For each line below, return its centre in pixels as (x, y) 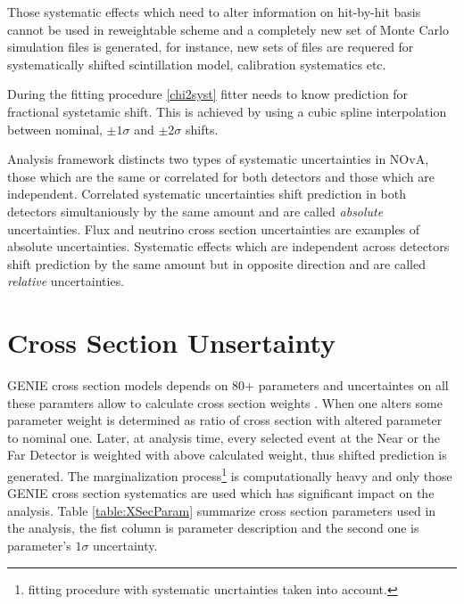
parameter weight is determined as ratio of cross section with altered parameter (225, 420)
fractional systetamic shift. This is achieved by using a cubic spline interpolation (227, 111)
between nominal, (55, 129)
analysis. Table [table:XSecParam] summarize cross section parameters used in (222, 510)
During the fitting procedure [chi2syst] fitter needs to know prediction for (208, 94)
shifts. (202, 129)
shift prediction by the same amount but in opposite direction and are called (216, 263)
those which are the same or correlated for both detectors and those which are (221, 176)
